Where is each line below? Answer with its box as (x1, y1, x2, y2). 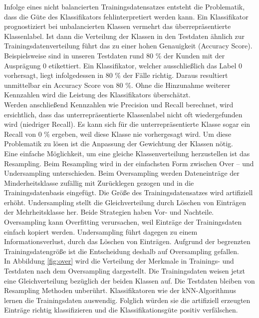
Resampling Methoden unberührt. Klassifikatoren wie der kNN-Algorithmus (4, 285, 237, 296)
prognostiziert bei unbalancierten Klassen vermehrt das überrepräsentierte (4, 21, 231, 31)
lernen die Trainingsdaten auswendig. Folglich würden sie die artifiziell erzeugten (4, 295, 251, 305)
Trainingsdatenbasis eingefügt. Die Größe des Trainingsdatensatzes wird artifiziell (4, 187, 253, 198)
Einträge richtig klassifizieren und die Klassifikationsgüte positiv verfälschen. (4, 305, 238, 315)
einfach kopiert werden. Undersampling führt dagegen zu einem (4, 226, 198, 237)
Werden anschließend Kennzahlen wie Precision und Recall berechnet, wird (4, 99, 234, 109)
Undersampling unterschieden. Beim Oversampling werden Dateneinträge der (4, 168, 240, 178)
